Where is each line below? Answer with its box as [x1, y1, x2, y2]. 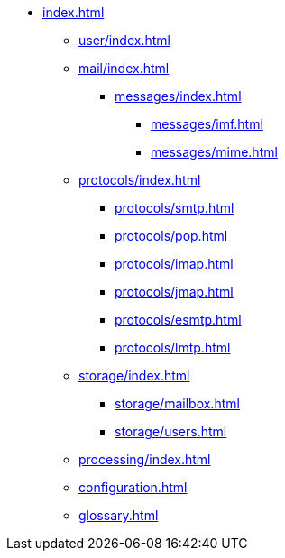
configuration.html [78, 480, 188, 495]
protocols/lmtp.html [115, 340, 231, 355]
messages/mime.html [151, 144, 278, 160]
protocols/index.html [78, 172, 201, 188]
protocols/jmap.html [115, 284, 234, 299]
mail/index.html [78, 60, 170, 76]
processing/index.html [78, 452, 211, 467]
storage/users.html [115, 424, 227, 439]
